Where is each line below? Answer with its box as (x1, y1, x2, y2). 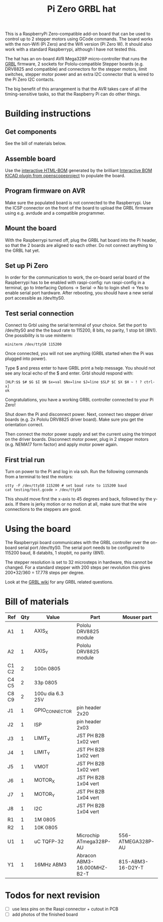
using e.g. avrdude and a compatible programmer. (5, 210, 105, 216)
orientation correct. (5, 422, 44, 428)
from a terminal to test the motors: (5, 474, 74, 480)
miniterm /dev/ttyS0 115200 (5, 342, 62, 347)
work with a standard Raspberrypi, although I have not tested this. (5, 46, 137, 52)
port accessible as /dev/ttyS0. (5, 295, 65, 301)
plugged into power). (5, 356, 47, 361)
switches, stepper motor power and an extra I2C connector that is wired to (5, 72, 154, 77)
